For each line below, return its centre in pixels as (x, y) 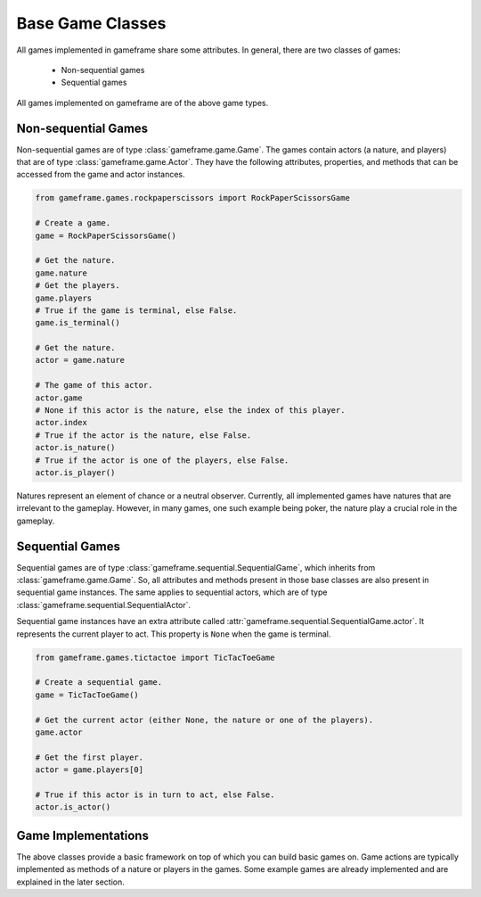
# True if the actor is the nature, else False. (143, 435)
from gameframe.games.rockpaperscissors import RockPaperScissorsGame (193, 198)
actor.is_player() (75, 472)
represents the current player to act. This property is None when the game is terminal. (174, 634)
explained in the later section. (70, 882)
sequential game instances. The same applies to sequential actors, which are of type (172, 592)
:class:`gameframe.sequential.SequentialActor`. (104, 605)
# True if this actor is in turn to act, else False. (155, 794)
